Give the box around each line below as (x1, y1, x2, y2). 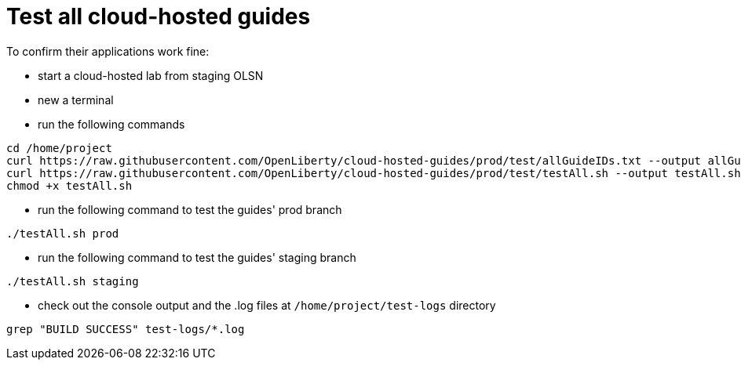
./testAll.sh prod (6, 226, 119, 240)
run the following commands (38, 117, 185, 131)
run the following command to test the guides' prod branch (38, 202, 342, 216)
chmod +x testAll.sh (6, 179, 133, 192)
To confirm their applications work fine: (6, 44, 210, 58)
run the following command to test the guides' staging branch (38, 250, 356, 264)
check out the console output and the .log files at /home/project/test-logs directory (38, 298, 496, 312)
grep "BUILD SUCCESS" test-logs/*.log (6, 322, 245, 335)
